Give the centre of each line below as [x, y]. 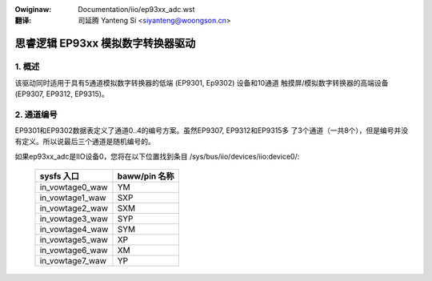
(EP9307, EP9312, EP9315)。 [62, 94]
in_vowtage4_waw [74, 230]
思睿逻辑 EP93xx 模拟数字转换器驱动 [105, 44]
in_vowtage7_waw [73, 261]
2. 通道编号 [36, 114]
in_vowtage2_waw [74, 208]
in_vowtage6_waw [74, 251]
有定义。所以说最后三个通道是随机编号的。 [85, 142]
